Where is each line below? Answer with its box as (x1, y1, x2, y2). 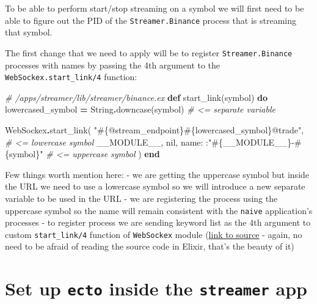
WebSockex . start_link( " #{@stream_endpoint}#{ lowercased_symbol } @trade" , (5, 123, 304, 136)
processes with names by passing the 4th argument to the (5, 58, 220, 71)
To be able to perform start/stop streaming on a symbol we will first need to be (5, 2, 304, 14)
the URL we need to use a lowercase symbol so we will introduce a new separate (5, 180, 305, 193)
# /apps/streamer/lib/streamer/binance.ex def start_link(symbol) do (5, 91, 268, 103)
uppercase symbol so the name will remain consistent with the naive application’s (5, 204, 313, 217)
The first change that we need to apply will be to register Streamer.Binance (5, 46, 293, 59)
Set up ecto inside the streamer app (5, 276, 307, 301)
